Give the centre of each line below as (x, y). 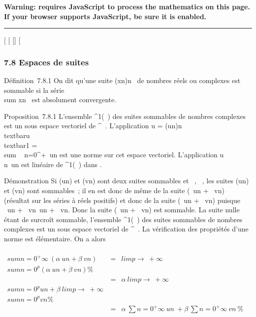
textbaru (17, 135)
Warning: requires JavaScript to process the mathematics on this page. (127, 6)
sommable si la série (34, 90)
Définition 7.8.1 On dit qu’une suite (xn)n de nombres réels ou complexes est (122, 80)
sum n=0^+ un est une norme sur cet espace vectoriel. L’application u (114, 155)
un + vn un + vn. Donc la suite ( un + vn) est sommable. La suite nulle (123, 210)
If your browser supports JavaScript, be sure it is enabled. (105, 16)
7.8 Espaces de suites (47, 62)
